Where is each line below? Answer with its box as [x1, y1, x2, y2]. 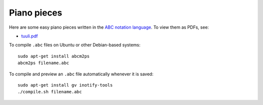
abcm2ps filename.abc [18, 60, 69, 66]
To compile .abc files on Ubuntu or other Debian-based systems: [9, 42, 141, 48]
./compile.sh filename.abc [18, 89, 82, 95]
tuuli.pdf [21, 33, 38, 39]
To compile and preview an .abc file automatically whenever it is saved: [9, 71, 153, 77]
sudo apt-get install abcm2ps [18, 53, 90, 59]
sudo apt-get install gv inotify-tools [18, 82, 113, 87]
